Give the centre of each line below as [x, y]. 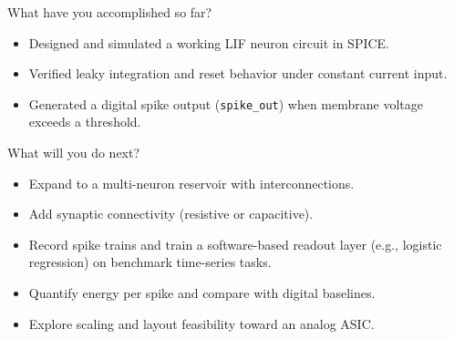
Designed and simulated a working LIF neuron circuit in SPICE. [209, 42]
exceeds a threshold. [85, 122]
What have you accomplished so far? [110, 12]
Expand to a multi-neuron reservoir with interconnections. [191, 183]
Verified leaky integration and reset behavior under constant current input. [238, 73]
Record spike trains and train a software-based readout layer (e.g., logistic [235, 244]
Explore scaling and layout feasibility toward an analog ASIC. [201, 323]
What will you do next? [74, 153]
